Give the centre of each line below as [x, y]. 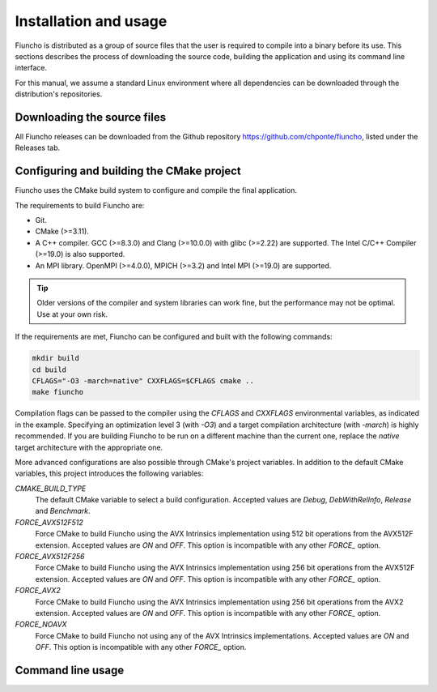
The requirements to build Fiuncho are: [80, 205]
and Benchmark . [63, 511]
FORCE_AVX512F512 [49, 522]
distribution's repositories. [59, 94]
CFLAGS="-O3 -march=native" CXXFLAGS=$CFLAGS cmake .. [143, 380]
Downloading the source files [90, 117]
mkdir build [56, 358]
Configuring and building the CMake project [128, 171]
